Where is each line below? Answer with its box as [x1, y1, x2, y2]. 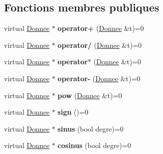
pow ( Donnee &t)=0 [57, 90, 122, 100]
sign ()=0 [57, 107, 88, 117]
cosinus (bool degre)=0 [57, 140, 131, 151]
